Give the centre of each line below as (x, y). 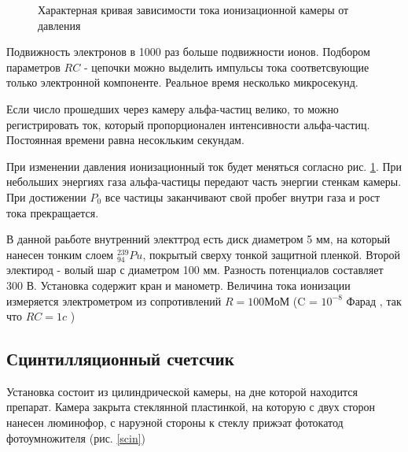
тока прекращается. (53, 212)
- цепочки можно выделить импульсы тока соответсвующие (226, 67)
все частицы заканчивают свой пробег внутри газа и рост (243, 196)
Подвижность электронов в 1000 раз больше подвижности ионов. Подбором (188, 52)
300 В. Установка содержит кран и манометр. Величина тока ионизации (178, 285)
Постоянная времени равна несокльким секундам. (125, 140)
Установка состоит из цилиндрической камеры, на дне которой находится (182, 391)
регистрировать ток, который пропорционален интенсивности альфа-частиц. (188, 124)
